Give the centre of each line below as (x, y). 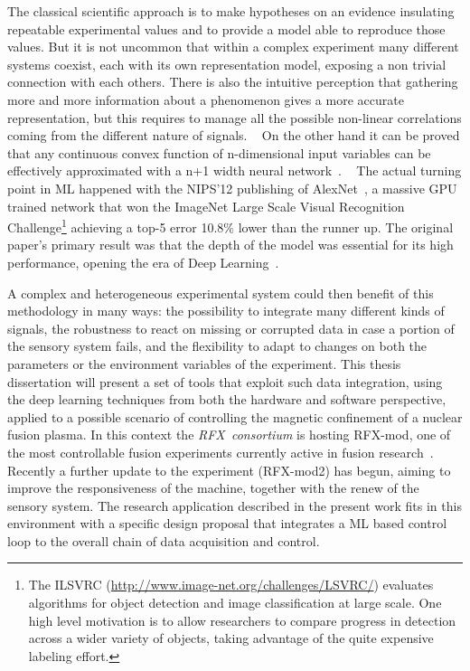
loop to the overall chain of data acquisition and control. (164, 540)
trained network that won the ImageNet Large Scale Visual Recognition (206, 206)
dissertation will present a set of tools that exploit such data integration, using (225, 381)
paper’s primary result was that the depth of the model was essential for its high (230, 245)
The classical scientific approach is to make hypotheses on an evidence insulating (231, 11)
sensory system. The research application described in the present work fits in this (235, 505)
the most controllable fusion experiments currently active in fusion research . (221, 452)
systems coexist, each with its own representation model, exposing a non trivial (227, 64)
